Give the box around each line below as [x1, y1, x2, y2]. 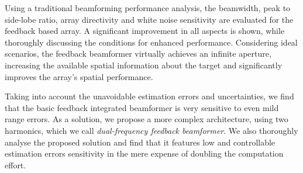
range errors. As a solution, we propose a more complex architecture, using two [5, 113, 288, 125]
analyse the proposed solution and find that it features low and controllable [5, 136, 276, 148]
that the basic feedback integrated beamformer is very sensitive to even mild [5, 101, 279, 113]
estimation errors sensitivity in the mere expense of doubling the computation [5, 147, 284, 160]
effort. [5, 158, 26, 171]
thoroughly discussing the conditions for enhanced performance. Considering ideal [5, 36, 298, 48]
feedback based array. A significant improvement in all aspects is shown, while [5, 25, 285, 37]
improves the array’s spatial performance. [5, 70, 153, 82]
